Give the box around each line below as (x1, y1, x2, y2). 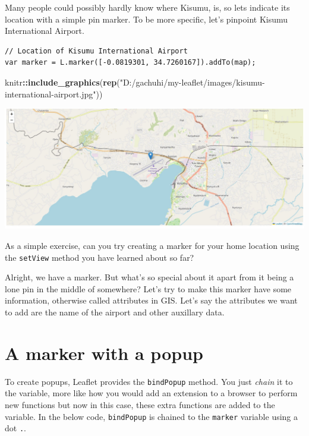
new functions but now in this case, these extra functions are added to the (5, 399, 275, 411)
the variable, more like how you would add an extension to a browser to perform (5, 387, 298, 399)
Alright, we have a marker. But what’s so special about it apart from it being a (5, 271, 294, 283)
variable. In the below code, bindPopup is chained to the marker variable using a (5, 410, 298, 422)
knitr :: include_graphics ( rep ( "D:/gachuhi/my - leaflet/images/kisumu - (5, 75, 265, 88)
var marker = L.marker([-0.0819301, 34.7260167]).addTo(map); (5, 58, 256, 67)
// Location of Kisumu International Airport (5, 46, 188, 55)
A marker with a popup (5, 340, 203, 365)
